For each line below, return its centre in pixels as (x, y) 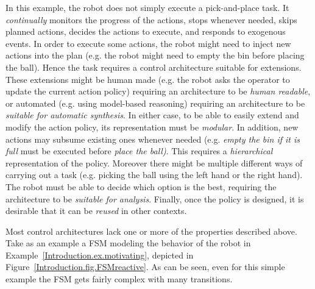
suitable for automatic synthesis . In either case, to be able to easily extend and (152, 115)
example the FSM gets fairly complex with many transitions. (119, 279)
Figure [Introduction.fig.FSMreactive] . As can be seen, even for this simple (145, 267)
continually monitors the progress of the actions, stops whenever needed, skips (151, 19)
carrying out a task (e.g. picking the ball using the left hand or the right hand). (154, 175)
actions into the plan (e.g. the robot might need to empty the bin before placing (155, 55)
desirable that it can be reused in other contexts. (96, 211)
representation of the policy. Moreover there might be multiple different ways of (154, 162)
